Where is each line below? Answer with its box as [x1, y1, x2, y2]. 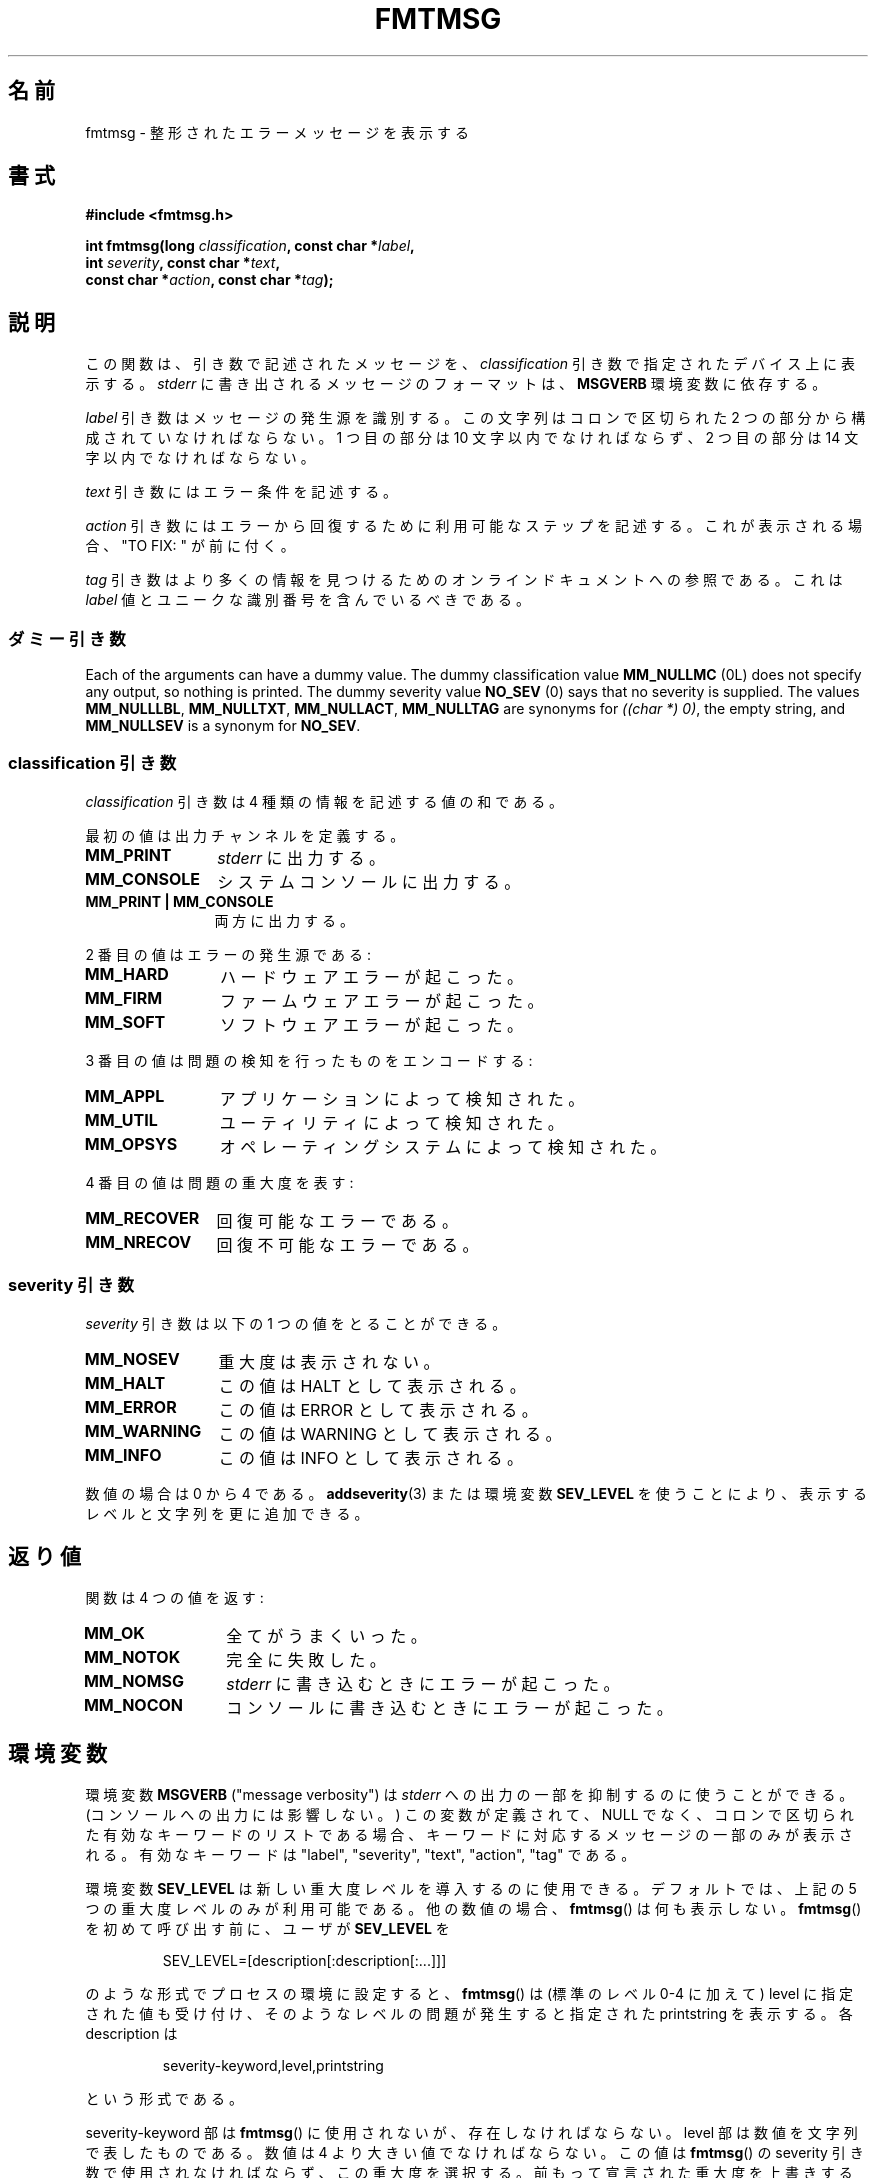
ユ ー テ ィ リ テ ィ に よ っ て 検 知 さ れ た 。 [219, 1112, 564, 1133]
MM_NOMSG [83, 1671, 185, 1692]
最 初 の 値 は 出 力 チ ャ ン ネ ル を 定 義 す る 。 [85, 826, 405, 844]
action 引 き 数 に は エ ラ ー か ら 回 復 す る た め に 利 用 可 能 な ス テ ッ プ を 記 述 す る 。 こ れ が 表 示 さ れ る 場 [85, 517, 863, 535]
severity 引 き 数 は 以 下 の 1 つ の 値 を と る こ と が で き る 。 [85, 1314, 507, 1332]
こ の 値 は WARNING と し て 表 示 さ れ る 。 [218, 1423, 562, 1444]
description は [85, 2025, 178, 2043]
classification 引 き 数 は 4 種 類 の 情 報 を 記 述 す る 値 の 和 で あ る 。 [85, 792, 564, 810]
